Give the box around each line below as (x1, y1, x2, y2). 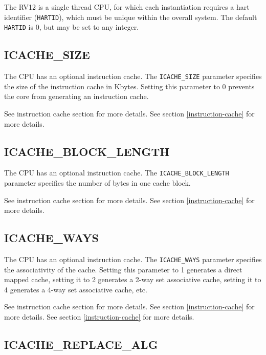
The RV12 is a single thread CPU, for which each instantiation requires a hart (4, 2, 250, 12)
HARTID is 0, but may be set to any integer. (4, 22, 139, 32)
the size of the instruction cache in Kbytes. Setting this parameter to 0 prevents (4, 81, 255, 91)
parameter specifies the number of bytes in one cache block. (4, 177, 191, 188)
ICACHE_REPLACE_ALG (4, 337, 158, 352)
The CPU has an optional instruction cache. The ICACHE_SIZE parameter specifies (4, 71, 262, 82)
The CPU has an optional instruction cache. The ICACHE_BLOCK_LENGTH (4, 167, 229, 178)
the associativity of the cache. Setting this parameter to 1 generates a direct (4, 264, 242, 274)
